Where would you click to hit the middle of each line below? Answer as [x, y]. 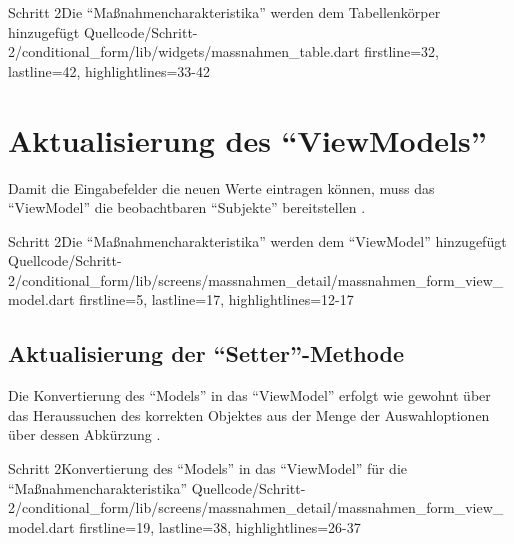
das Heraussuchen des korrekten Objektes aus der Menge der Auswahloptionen [249, 414]
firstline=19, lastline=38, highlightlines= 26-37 [220, 526]
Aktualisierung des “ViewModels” [247, 139]
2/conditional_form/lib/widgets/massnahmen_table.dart [184, 51]
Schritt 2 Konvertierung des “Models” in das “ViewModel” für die [208, 468]
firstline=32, [402, 51]
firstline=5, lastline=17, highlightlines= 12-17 [216, 299]
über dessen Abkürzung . [84, 434]
